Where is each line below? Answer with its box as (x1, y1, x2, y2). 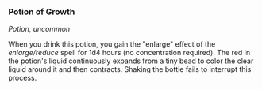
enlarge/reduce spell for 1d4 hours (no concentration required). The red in (8, 48, 251, 58)
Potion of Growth (8, 6, 75, 17)
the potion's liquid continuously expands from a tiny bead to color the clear (8, 56, 254, 66)
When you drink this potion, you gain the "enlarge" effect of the (8, 39, 216, 49)
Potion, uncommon (8, 24, 71, 34)
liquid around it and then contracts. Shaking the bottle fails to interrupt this (8, 65, 252, 74)
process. (8, 73, 37, 83)
